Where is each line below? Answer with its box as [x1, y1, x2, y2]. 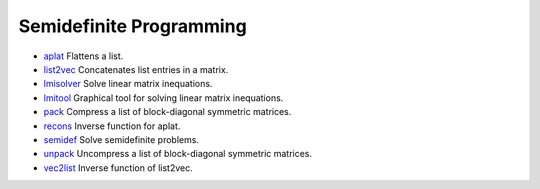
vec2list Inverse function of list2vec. [43, 161, 194, 174]
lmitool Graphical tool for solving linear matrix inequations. [43, 91, 284, 104]
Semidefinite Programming [18, 15, 247, 37]
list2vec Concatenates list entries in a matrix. [43, 63, 229, 75]
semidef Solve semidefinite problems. [43, 133, 200, 145]
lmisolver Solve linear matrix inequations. [43, 78, 213, 90]
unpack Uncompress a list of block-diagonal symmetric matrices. [43, 148, 313, 160]
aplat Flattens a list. [43, 50, 124, 62]
